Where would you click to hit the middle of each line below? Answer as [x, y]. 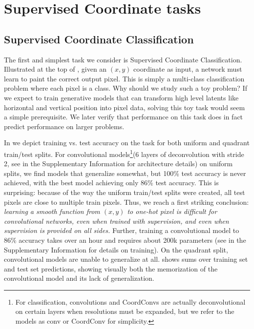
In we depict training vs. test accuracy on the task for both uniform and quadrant [127, 143]
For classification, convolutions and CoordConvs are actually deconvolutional [130, 301]
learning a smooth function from [52, 211]
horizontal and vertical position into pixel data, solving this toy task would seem [125, 107]
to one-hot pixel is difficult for [172, 211]
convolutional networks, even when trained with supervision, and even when [116, 221]
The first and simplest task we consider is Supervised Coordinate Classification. [123, 59]
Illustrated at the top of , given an [55, 69]
